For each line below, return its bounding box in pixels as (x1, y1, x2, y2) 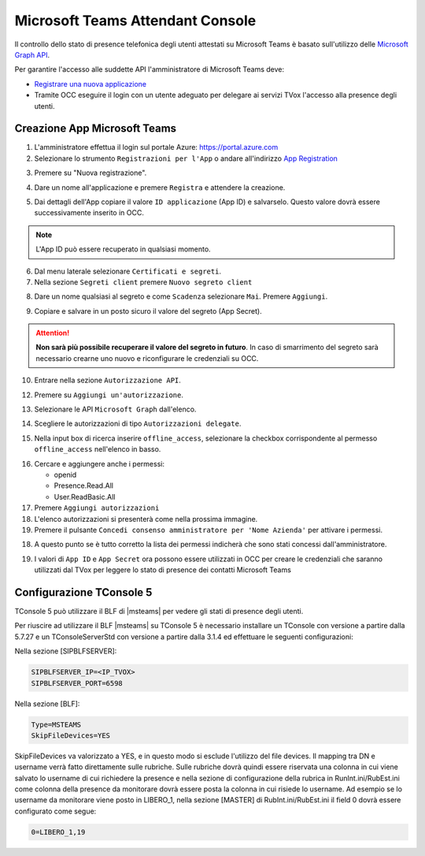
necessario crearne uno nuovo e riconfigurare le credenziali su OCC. (35, 353, 259, 363)
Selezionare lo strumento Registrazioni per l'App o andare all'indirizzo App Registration (34, 154, 338, 163)
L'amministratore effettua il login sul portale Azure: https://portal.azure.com (34, 143, 279, 152)
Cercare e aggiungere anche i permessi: (34, 459, 165, 468)
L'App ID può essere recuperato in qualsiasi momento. (35, 244, 212, 254)
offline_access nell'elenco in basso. (34, 445, 161, 454)
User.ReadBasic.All (54, 492, 116, 501)
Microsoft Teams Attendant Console (14, 12, 257, 29)
